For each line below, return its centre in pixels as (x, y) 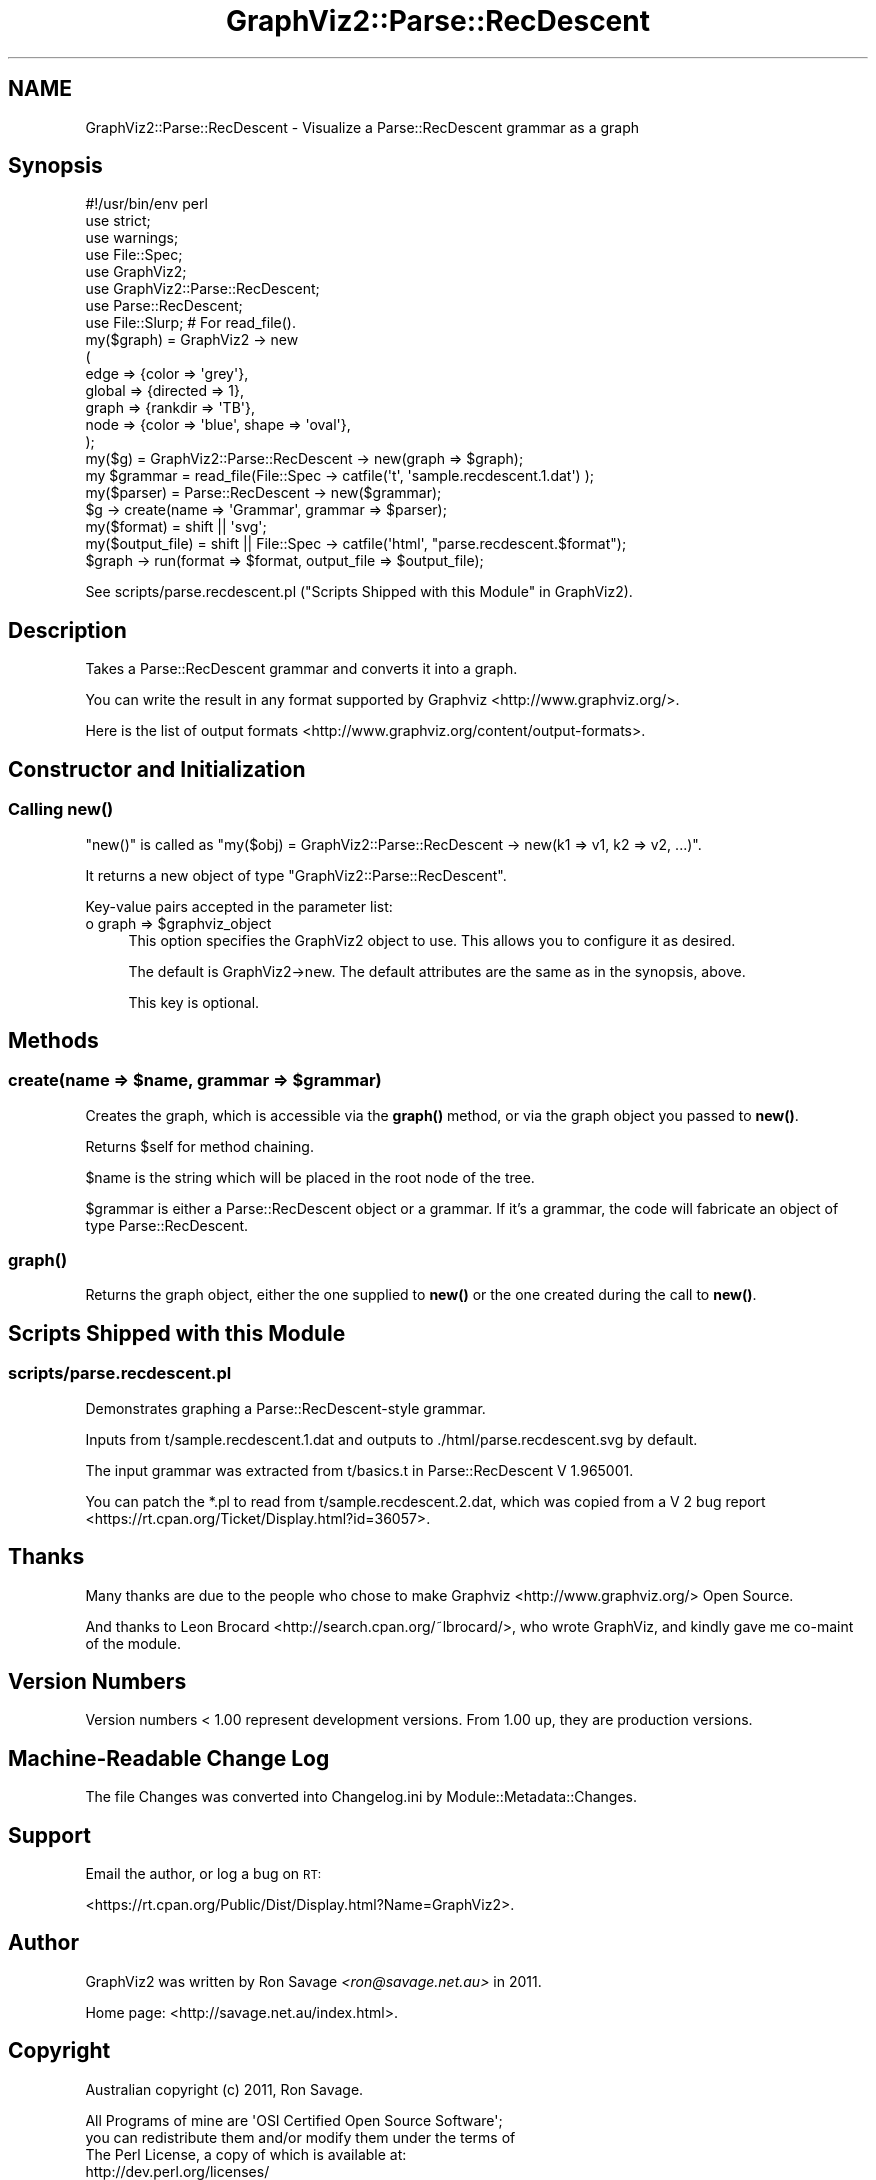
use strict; (118, 221)
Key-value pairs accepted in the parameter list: (239, 906)
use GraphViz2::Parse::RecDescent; (202, 289)
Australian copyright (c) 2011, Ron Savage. (224, 2089)
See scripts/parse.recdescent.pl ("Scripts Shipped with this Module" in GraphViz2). (359, 592)
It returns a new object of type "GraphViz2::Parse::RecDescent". (296, 875)
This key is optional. (194, 1002)
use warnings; (132, 238)
